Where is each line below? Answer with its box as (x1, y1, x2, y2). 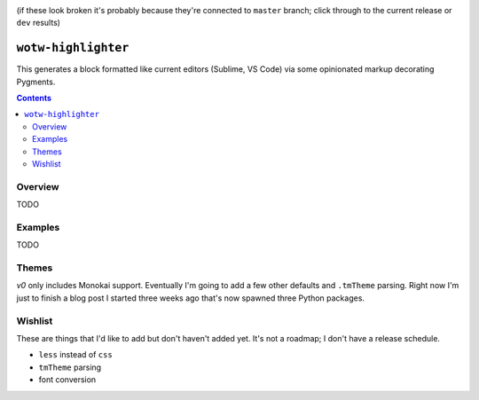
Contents (16, 93, 52, 104)
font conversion (38, 374, 97, 385)
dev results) (16, 18, 61, 28)
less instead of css (38, 349, 113, 360)
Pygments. (16, 76, 56, 87)
